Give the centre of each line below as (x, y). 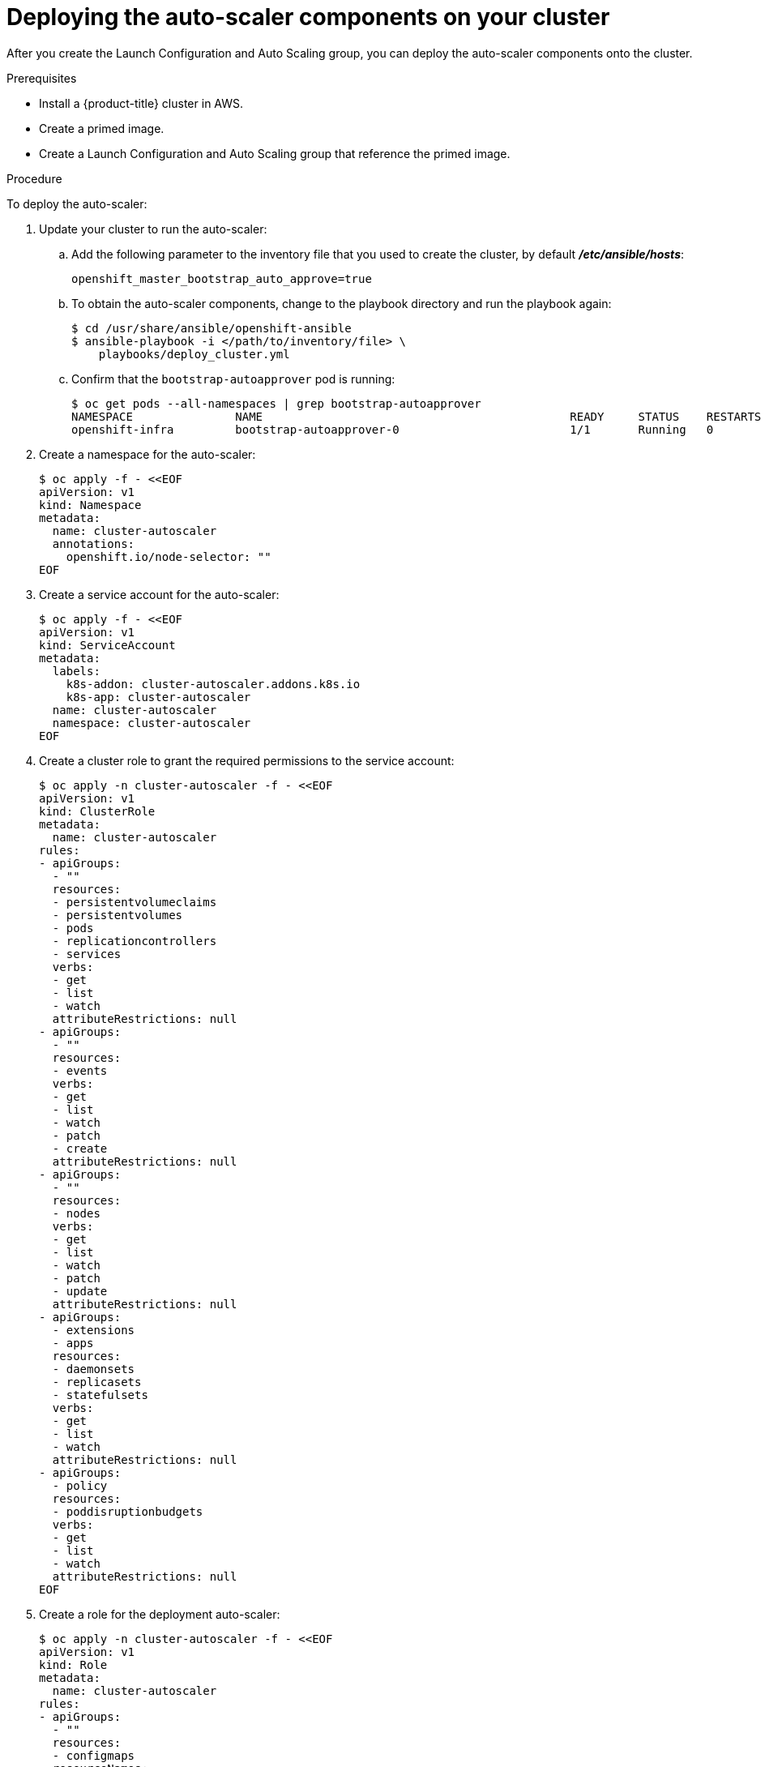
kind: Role (73, 1664)
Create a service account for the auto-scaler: (159, 594)
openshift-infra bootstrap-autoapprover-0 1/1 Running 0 (393, 429)
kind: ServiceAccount (107, 645)
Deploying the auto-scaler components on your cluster (308, 17)
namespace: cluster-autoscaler (152, 723)
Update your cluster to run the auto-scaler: (153, 229)
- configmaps (94, 1755)
